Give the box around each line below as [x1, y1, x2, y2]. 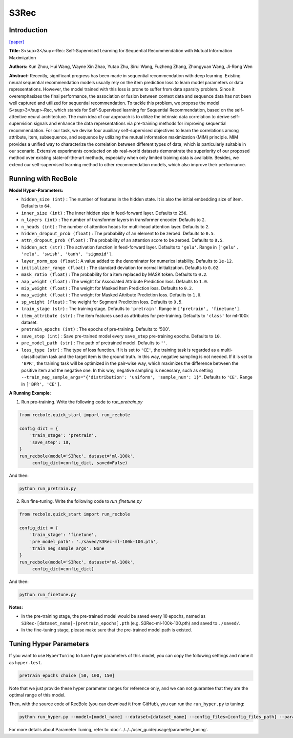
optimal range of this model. [9, 692, 66, 698]
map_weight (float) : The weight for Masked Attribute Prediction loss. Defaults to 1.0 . [21, 292, 202, 298]
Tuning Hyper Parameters [9, 640, 89, 648]
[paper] [9, 39, 24, 45]
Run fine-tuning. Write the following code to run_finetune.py [21, 498, 142, 504]
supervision [9, 120, 33, 127]
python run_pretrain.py [19, 486, 77, 492]
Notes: [9, 604, 23, 610]
